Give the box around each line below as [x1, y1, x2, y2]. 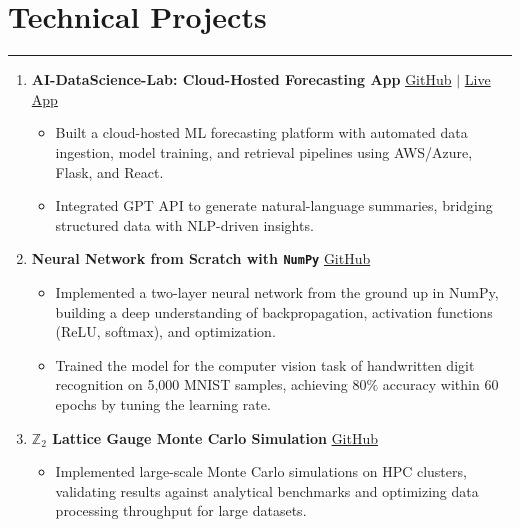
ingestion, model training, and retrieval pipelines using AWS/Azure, [55, 141, 473, 162]
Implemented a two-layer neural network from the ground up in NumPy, [55, 281, 499, 302]
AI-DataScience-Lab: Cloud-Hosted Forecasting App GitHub [31, 69, 452, 90]
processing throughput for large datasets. [55, 500, 307, 521]
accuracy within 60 [382, 374, 499, 395]
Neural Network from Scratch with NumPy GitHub [31, 248, 371, 269]
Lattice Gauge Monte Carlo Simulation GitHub [52, 427, 379, 448]
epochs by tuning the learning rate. [55, 393, 271, 414]
